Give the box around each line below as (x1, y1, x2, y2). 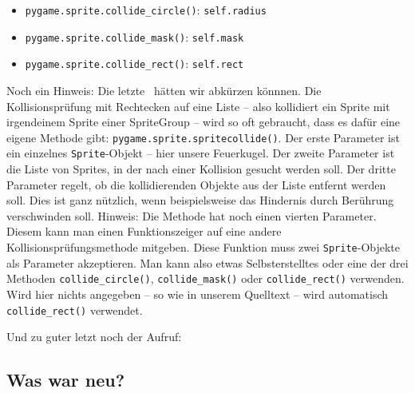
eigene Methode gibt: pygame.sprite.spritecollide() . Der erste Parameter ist (6, 129, 400, 145)
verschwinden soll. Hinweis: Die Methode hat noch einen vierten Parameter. (6, 207, 377, 224)
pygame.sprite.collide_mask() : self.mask (25, 28, 244, 45)
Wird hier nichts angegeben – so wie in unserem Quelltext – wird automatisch (6, 285, 389, 302)
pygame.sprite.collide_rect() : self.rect (25, 55, 244, 72)
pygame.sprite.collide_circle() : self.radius (25, 2, 267, 18)
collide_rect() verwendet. (6, 301, 143, 318)
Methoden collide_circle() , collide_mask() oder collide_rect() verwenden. (6, 270, 405, 287)
